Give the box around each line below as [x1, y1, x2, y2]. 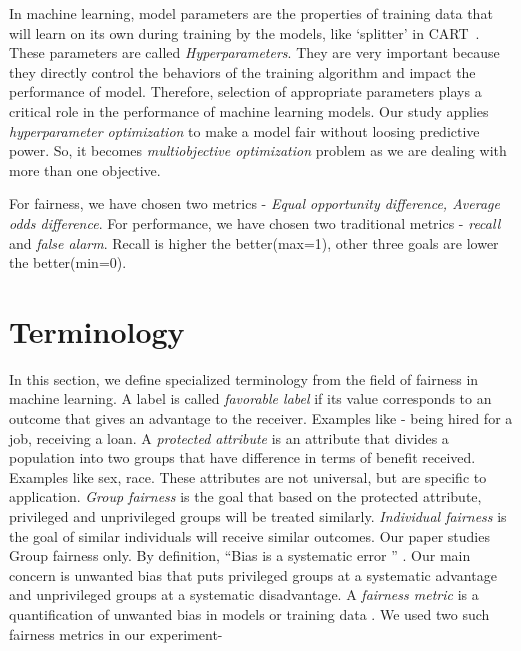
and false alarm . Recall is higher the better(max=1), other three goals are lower [9, 232, 499, 253]
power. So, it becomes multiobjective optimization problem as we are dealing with [9, 140, 507, 161]
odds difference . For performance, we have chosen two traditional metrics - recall [9, 212, 501, 233]
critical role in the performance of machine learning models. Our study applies [9, 100, 489, 121]
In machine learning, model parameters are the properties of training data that [9, 3, 493, 23]
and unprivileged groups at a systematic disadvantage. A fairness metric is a [9, 584, 479, 605]
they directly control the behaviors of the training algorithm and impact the [9, 61, 476, 82]
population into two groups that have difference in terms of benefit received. [9, 447, 476, 468]
